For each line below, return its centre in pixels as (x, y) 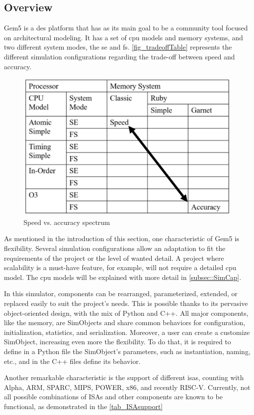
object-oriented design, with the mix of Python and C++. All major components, (126, 313)
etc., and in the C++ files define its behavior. (72, 361)
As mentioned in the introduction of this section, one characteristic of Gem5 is (122, 238)
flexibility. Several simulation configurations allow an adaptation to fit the (115, 248)
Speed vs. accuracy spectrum (67, 222)
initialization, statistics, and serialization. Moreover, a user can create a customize (127, 332)
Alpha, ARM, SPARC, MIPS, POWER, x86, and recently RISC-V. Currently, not (127, 387)
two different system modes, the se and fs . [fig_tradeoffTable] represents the (118, 47)
